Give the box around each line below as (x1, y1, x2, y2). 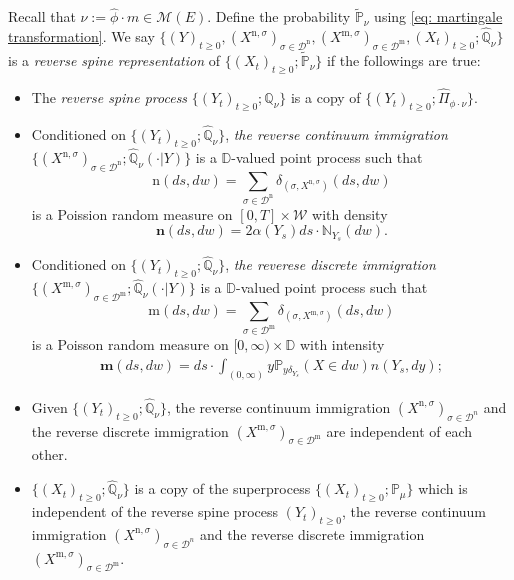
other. (31, 444, 68, 465)
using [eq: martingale (374, 6, 503, 27)
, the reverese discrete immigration (225, 254, 436, 275)
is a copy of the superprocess (134, 478, 311, 499)
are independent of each (326, 420, 473, 441)
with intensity (299, 334, 385, 355)
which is (418, 478, 468, 499)
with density (312, 203, 388, 224)
